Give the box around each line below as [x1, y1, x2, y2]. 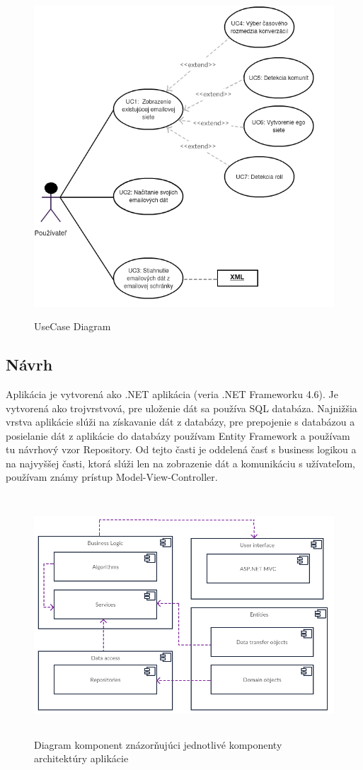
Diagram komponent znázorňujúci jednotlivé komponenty [34, 737, 282, 752]
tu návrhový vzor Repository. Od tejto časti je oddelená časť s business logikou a [6, 442, 357, 457]
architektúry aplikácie [34, 751, 129, 766]
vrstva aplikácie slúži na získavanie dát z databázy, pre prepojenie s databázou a [6, 414, 355, 429]
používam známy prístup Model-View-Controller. [6, 469, 218, 484]
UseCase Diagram [34, 319, 111, 334]
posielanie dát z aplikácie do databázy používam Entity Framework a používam [6, 428, 350, 443]
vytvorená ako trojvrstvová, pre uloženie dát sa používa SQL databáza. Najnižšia [6, 400, 357, 415]
